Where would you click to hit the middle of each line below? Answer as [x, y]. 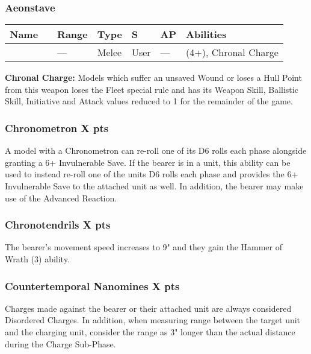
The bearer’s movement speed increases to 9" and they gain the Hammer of [144, 247]
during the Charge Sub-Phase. [60, 343]
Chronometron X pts [57, 128]
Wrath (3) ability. [37, 259]
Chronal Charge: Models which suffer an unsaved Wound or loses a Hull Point [153, 77]
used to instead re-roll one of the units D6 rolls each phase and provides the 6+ [152, 174]
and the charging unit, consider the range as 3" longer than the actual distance [150, 332]
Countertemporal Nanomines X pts [92, 286]
